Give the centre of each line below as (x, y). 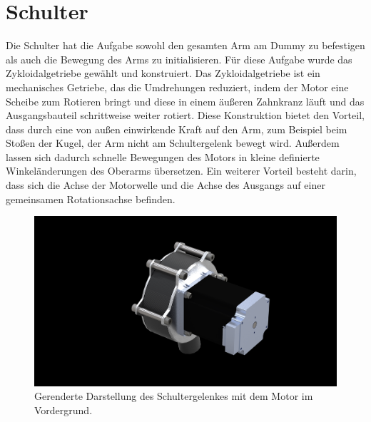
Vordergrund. (63, 410)
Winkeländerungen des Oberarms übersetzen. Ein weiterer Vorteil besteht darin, (181, 171)
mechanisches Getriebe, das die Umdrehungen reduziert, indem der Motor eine (177, 87)
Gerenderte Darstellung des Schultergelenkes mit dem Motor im (174, 396)
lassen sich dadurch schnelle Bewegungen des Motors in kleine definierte (163, 156)
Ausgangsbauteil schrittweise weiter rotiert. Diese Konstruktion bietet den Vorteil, (185, 115)
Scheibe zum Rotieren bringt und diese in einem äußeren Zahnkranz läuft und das (185, 101)
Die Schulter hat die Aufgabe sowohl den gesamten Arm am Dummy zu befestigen (185, 45)
